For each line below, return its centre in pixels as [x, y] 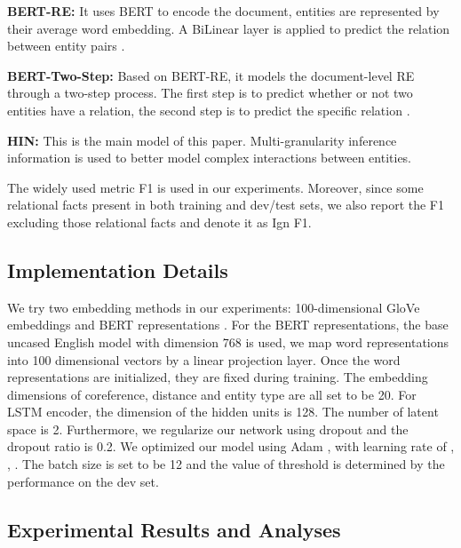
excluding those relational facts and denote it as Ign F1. [159, 222]
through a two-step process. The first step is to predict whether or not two [210, 93]
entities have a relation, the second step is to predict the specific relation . [209, 110]
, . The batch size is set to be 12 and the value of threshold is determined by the [226, 464]
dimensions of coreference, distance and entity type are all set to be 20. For [212, 394]
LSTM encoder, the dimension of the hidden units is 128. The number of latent [223, 412]
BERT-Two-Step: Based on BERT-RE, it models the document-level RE [211, 75]
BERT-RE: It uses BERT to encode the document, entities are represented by [223, 11]
